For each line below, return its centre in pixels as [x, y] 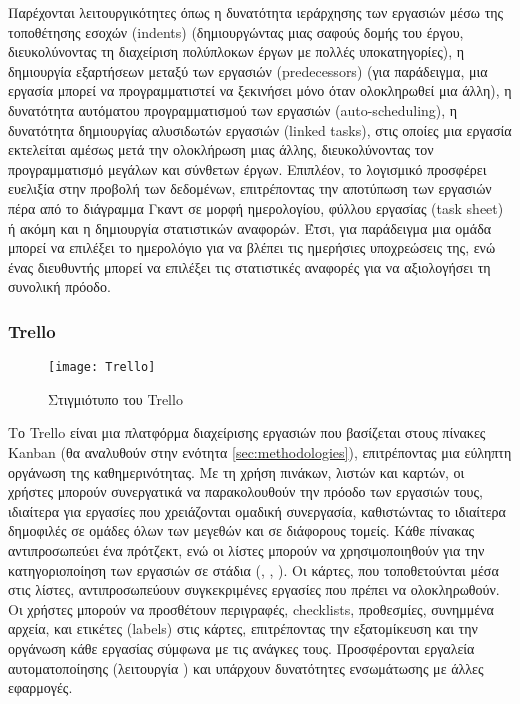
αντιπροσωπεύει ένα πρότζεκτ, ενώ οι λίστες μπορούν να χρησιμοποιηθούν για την [246, 549]
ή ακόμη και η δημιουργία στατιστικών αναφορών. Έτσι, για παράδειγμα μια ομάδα [250, 227]
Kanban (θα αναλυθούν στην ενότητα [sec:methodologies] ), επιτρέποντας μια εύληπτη [260, 451]
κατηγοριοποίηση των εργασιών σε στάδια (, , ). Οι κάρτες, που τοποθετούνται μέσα [253, 569]
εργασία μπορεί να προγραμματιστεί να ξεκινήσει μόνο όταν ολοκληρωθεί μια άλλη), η [260, 90]
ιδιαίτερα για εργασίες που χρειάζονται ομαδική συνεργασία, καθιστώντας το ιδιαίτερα [257, 510]
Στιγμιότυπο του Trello [115, 398]
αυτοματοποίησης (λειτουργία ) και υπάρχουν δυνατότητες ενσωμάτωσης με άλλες [246, 667]
